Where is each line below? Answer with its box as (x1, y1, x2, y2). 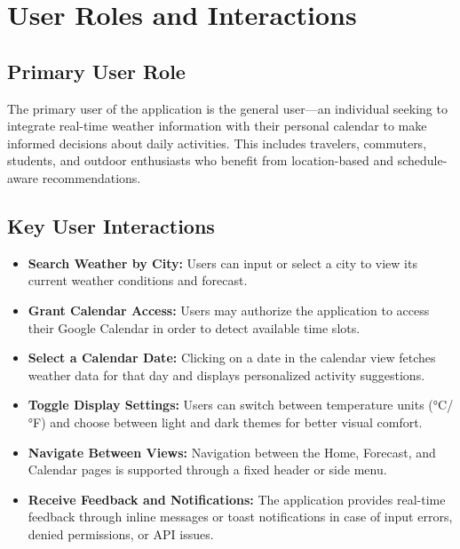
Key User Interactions (7, 211, 215, 239)
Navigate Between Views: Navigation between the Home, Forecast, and (28, 442, 436, 461)
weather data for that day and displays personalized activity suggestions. (28, 365, 425, 384)
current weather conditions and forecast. (28, 271, 248, 290)
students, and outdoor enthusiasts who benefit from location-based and (7, 151, 393, 170)
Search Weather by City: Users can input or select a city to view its (28, 253, 417, 272)
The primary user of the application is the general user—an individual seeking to (7, 99, 448, 117)
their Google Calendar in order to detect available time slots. (28, 318, 361, 337)
